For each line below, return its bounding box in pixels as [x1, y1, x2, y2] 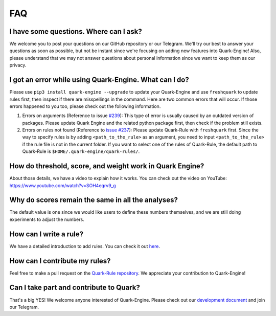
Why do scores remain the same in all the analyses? [9, 196, 178, 205]
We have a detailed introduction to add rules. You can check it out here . [9, 243, 160, 249]
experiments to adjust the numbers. [9, 216, 84, 222]
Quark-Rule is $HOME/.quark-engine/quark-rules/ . [22, 148, 140, 154]
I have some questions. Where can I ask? [9, 27, 143, 36]
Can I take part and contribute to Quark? [9, 283, 140, 292]
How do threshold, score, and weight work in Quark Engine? [9, 162, 204, 171]
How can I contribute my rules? [9, 256, 111, 265]
